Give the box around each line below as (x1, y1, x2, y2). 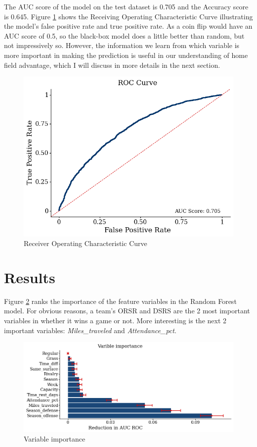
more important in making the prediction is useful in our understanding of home (4, 50, 248, 60)
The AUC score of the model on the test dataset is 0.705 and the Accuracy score (4, 1, 249, 11)
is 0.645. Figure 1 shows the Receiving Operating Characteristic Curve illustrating (4, 11, 253, 21)
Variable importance (24, 434, 86, 444)
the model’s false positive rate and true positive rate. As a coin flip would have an (4, 21, 253, 31)
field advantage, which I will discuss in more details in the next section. (4, 59, 220, 70)
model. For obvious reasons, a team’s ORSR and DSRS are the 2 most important (4, 305, 250, 316)
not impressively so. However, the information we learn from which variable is (4, 40, 240, 50)
